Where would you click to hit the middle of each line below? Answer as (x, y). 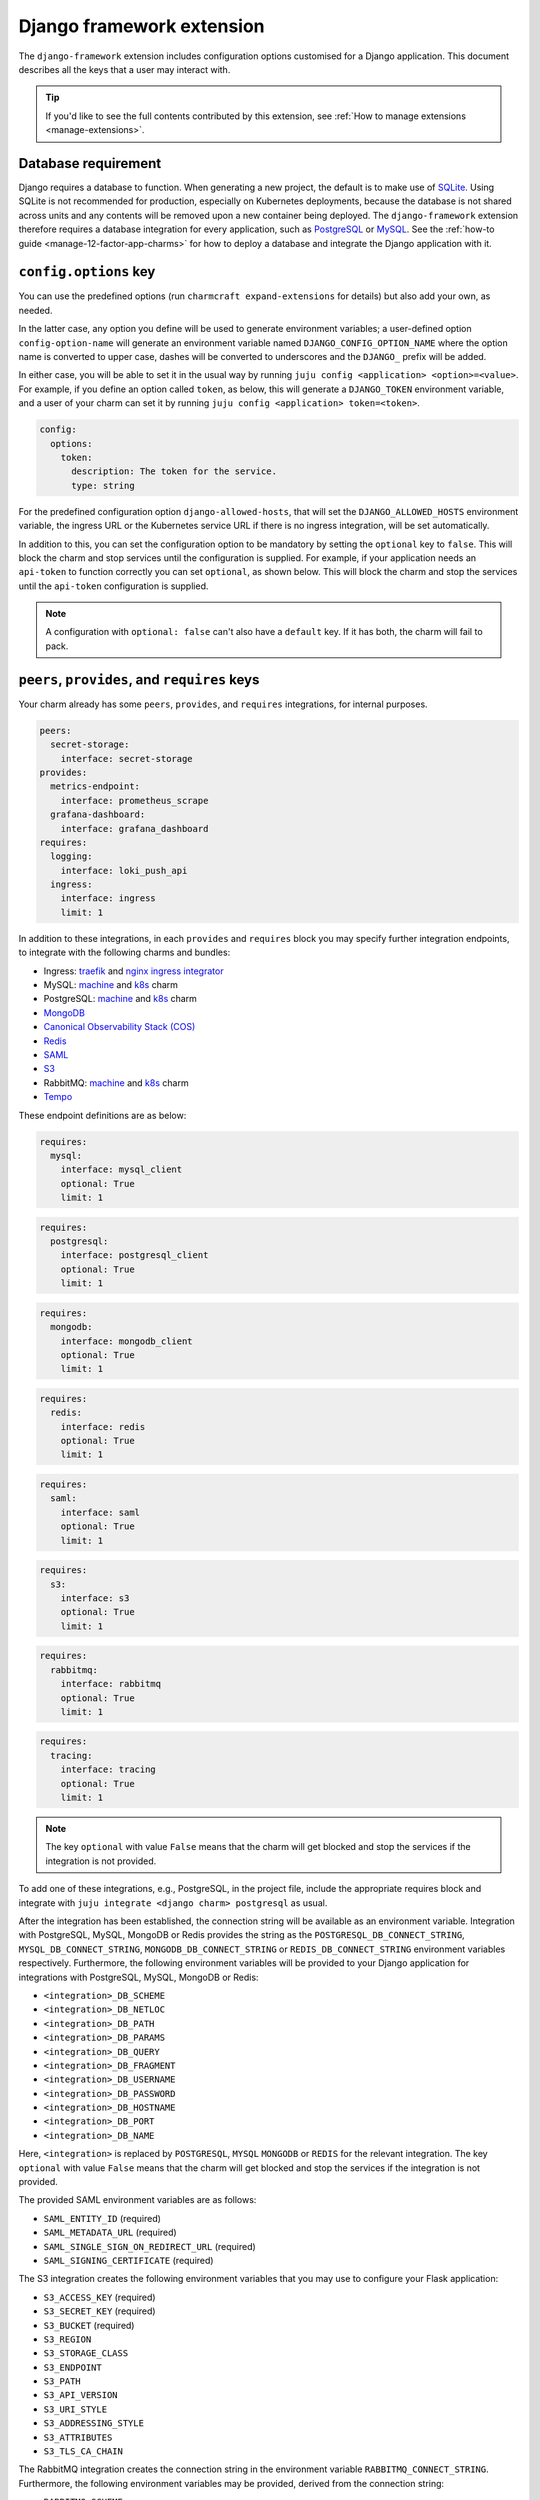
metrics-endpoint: (95, 786)
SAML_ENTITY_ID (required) (102, 2218)
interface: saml (100, 1512)
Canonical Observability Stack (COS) (119, 1027)
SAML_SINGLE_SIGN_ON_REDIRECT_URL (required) (150, 2246)
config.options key (87, 271)
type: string (103, 485)
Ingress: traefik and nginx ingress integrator (133, 971)
